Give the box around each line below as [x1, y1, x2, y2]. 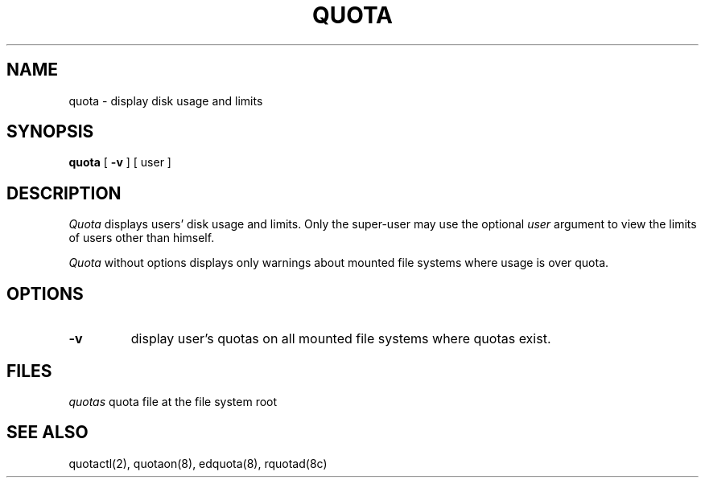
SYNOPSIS [6, 121, 94, 142]
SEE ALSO [6, 422, 89, 443]
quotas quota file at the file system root [68, 394, 278, 408]
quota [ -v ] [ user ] [68, 155, 171, 170]
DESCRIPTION [6, 183, 122, 203]
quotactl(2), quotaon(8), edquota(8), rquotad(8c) [68, 456, 328, 470]
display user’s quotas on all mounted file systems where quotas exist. [130, 330, 551, 347]
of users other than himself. [68, 231, 215, 245]
